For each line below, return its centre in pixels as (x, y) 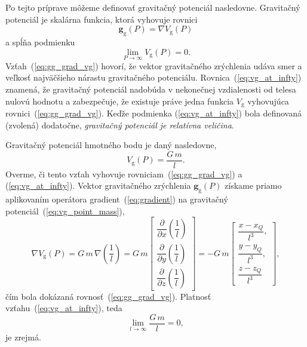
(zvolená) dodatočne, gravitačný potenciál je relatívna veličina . (120, 125)
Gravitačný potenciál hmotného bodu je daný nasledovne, (111, 145)
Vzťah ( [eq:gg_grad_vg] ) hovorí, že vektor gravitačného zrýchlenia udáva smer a (154, 65)
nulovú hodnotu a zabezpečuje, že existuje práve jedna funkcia (120, 101)
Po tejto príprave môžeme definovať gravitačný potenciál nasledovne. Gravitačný (153, 7)
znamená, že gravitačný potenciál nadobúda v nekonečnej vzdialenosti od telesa (151, 89)
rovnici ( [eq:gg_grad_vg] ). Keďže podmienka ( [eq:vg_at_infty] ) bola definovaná (154, 113)
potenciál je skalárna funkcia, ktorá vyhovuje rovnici (102, 19)
